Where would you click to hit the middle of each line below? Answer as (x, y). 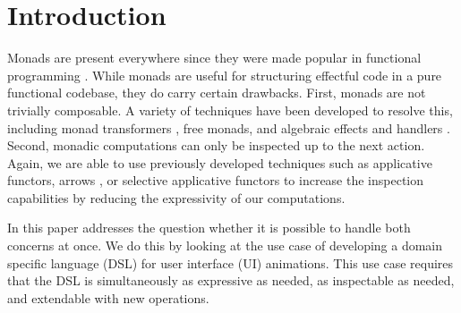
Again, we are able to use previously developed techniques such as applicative (220, 162)
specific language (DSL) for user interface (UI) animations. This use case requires (230, 262)
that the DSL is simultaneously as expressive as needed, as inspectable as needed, (231, 280)
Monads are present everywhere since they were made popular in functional (214, 58)
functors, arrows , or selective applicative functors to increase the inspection (216, 180)
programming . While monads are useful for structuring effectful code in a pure (225, 75)
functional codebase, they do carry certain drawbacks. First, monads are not (217, 93)
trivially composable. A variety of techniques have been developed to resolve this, (230, 110)
